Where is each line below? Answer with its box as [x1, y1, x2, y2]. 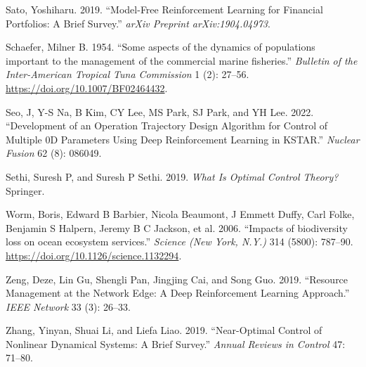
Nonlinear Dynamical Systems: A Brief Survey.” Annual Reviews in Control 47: [6, 336, 346, 351]
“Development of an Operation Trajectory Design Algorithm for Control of [6, 118, 328, 133]
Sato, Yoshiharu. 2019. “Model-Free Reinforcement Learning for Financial [6, 2, 323, 16]
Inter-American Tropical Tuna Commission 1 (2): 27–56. [6, 67, 249, 82]
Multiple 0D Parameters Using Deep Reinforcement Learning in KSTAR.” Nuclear [6, 131, 360, 146]
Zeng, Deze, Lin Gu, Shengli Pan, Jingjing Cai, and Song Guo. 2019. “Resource [6, 271, 348, 286]
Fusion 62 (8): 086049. [6, 146, 102, 160]
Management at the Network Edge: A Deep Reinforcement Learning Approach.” [6, 285, 350, 300]
